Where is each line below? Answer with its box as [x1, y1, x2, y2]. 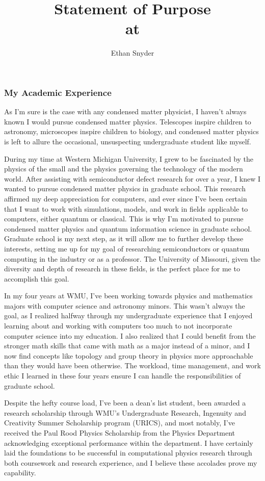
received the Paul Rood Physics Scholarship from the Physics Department [4, 427, 235, 438]
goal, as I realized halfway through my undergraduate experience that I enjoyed [4, 310, 253, 321]
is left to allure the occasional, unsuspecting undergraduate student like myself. [4, 136, 251, 146]
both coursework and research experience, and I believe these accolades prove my [4, 457, 257, 468]
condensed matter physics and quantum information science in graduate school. [4, 223, 252, 234]
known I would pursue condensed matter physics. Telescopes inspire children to [4, 116, 251, 126]
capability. [4, 467, 36, 478]
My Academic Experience [4, 86, 112, 98]
